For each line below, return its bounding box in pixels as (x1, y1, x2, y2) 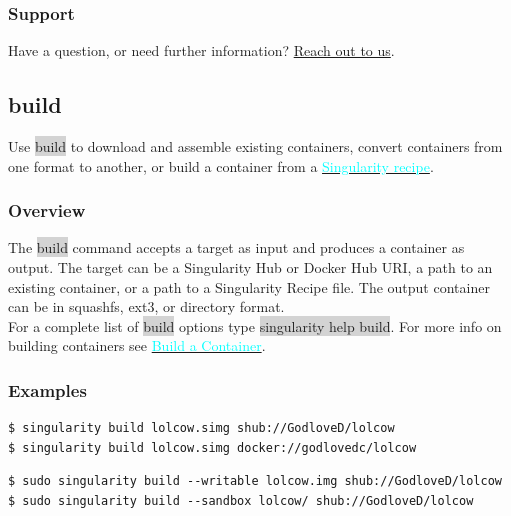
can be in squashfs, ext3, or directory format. (8, 296, 285, 317)
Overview (8, 198, 86, 223)
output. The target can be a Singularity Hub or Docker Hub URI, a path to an (8, 257, 493, 278)
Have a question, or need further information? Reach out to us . (8, 40, 395, 61)
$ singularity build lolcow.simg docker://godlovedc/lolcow (8, 440, 417, 455)
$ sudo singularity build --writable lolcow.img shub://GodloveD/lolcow (8, 474, 502, 489)
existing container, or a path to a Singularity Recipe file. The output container (8, 276, 490, 297)
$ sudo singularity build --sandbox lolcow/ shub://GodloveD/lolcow (8, 493, 474, 508)
